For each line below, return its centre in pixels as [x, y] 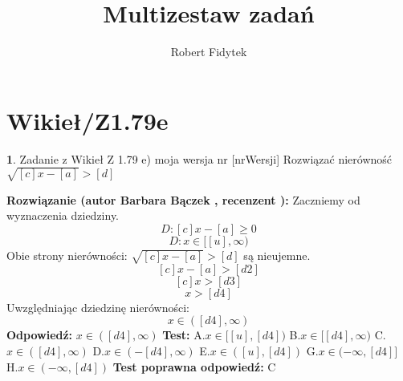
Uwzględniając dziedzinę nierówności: [98, 307]
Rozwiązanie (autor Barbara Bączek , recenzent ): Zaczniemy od [183, 199]
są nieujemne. [277, 255]
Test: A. [184, 335]
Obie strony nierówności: [67, 255]
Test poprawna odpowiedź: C [194, 366]
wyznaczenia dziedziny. [63, 215]
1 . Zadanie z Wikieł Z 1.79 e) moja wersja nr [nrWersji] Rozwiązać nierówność [199, 158]
